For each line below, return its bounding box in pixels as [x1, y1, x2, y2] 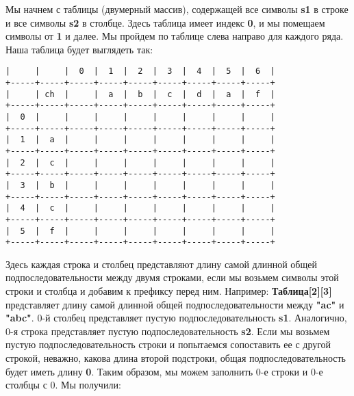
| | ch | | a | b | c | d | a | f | [5, 89, 275, 99]
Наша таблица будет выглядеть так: [5, 42, 153, 56]
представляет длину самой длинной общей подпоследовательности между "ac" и [5, 297, 344, 311]
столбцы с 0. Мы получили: [5, 378, 121, 392]
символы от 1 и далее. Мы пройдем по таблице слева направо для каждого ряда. [5, 29, 344, 43]
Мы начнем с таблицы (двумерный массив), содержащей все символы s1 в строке [5, 2, 349, 16]
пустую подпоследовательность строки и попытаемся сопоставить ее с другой [5, 337, 331, 352]
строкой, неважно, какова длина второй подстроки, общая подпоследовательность [5, 351, 346, 365]
